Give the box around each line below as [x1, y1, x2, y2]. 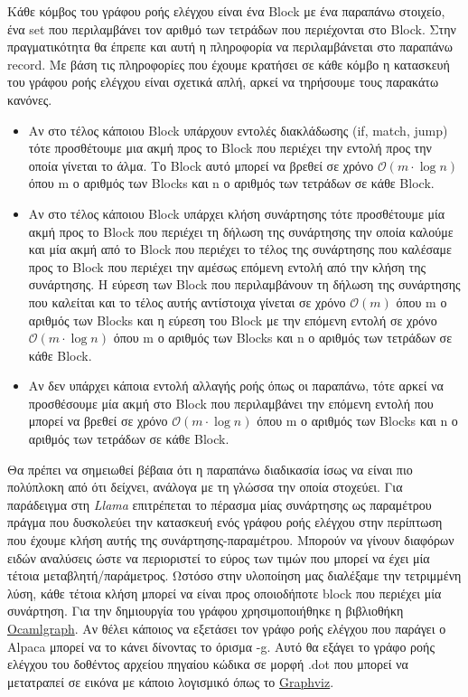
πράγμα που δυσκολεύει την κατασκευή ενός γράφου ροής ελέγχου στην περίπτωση [7, 513, 443, 532]
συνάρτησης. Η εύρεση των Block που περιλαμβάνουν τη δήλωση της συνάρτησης [28, 275, 461, 294]
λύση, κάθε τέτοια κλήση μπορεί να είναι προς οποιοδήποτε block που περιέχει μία [7, 583, 442, 602]
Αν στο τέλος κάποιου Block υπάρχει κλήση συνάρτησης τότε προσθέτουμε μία [28, 203, 445, 222]
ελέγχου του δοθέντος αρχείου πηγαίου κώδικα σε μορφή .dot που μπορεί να [7, 655, 408, 673]
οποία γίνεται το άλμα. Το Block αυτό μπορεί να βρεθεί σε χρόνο [28, 155, 374, 174]
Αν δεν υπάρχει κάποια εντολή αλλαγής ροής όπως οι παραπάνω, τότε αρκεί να [28, 376, 444, 395]
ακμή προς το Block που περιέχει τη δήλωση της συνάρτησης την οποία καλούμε [28, 221, 454, 240]
